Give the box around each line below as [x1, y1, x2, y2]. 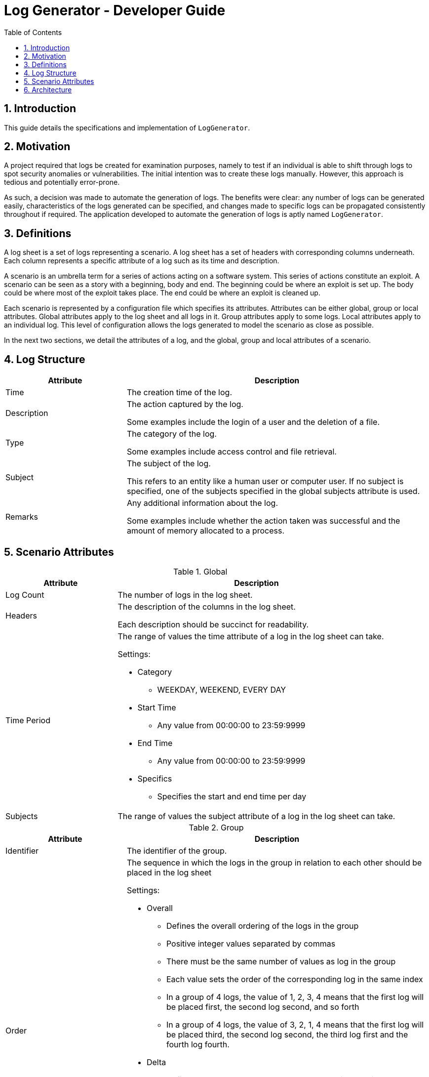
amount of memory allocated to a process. [126, 526, 285, 536]
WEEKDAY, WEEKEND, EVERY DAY [157, 684, 286, 695]
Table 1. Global [173, 566, 228, 577]
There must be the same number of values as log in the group [166, 956, 396, 966]
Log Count [5, 589, 44, 600]
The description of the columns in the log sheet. [117, 601, 296, 612]
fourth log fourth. [166, 1039, 230, 1049]
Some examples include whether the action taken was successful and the [126, 516, 400, 526]
